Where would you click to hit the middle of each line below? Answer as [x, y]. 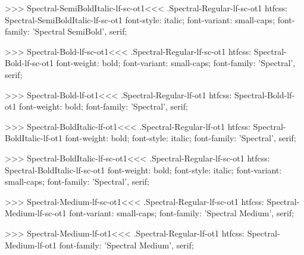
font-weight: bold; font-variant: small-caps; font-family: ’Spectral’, [176, 63]
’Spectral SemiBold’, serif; [80, 31]
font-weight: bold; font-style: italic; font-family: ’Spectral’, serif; [181, 138]
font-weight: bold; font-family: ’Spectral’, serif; [104, 106]
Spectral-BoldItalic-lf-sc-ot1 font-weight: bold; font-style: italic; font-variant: [143, 170]
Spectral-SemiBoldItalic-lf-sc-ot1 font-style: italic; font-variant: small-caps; [140, 19]
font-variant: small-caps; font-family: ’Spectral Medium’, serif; [182, 213]
